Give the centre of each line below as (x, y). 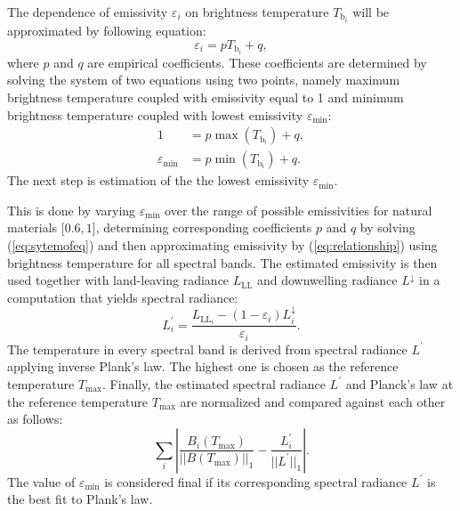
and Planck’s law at (399, 383)
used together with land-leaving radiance (118, 280)
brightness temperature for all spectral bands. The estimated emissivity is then (222, 262)
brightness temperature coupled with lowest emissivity (155, 114)
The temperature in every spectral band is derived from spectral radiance (207, 349)
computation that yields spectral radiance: (123, 297)
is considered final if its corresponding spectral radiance (256, 481)
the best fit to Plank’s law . (80, 499)
